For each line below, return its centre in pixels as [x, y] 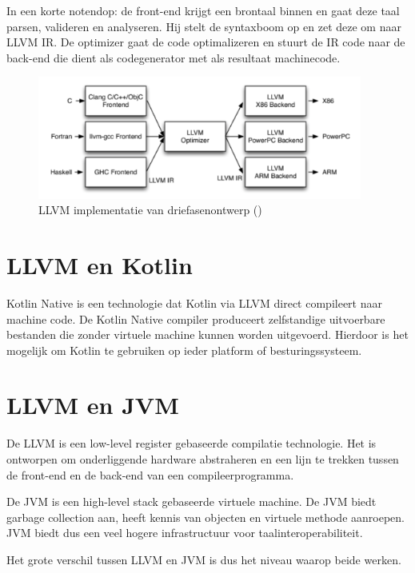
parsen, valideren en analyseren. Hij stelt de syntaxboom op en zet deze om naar [204, 26]
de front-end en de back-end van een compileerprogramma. [150, 474]
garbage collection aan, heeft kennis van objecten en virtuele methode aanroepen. [206, 517]
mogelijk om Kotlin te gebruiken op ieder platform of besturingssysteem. [184, 350]
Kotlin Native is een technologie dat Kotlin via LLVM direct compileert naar [194, 302]
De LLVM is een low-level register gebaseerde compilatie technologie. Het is [192, 443]
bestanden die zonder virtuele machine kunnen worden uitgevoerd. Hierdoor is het [207, 334]
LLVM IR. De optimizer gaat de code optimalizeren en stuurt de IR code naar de [206, 42]
